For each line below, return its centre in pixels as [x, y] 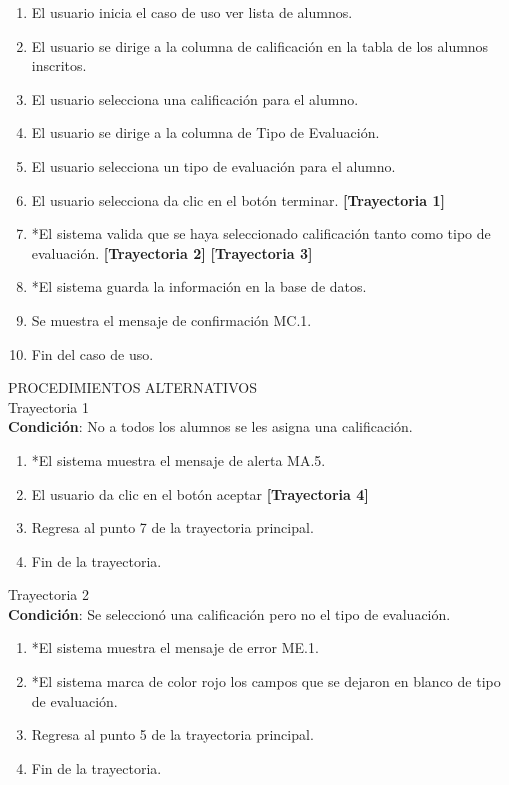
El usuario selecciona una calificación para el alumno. [195, 98]
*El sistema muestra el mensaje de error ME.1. [175, 647]
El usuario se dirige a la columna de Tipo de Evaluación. [205, 132]
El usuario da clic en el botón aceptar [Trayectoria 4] [200, 493]
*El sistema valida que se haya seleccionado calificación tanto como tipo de [261, 233]
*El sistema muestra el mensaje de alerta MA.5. [178, 459]
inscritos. [59, 65]
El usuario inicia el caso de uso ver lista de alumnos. [192, 12]
